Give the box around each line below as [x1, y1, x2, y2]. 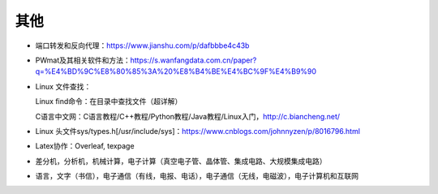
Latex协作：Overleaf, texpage [35, 141, 135, 151]
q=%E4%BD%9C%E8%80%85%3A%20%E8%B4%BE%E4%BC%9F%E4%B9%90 [35, 67, 316, 76]
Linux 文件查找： [35, 81, 92, 91]
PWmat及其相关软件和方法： [35, 55, 131, 65]
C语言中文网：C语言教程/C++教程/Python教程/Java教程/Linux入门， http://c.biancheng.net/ [35, 111, 341, 121]
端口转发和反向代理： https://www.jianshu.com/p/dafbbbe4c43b [35, 41, 250, 50]
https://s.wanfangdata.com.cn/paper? [130, 55, 257, 65]
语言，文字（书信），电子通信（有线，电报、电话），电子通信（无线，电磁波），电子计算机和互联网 [35, 171, 359, 181]
